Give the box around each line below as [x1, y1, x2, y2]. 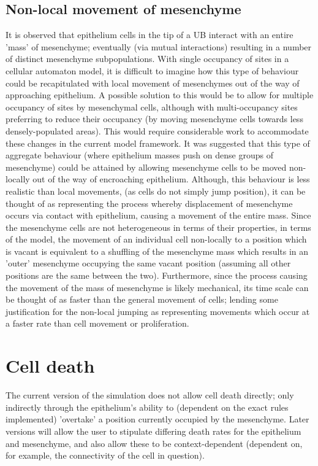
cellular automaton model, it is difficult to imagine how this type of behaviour [6, 64, 299, 77]
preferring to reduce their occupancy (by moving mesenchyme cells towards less [6, 112, 303, 125]
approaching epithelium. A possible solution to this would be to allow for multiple [6, 88, 314, 101]
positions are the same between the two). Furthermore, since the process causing [6, 269, 308, 282]
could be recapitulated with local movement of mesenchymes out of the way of [6, 76, 300, 89]
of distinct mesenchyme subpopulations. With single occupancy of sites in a [6, 52, 289, 65]
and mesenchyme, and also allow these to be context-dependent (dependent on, [6, 437, 303, 449]
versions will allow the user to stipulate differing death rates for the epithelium [6, 424, 301, 437]
